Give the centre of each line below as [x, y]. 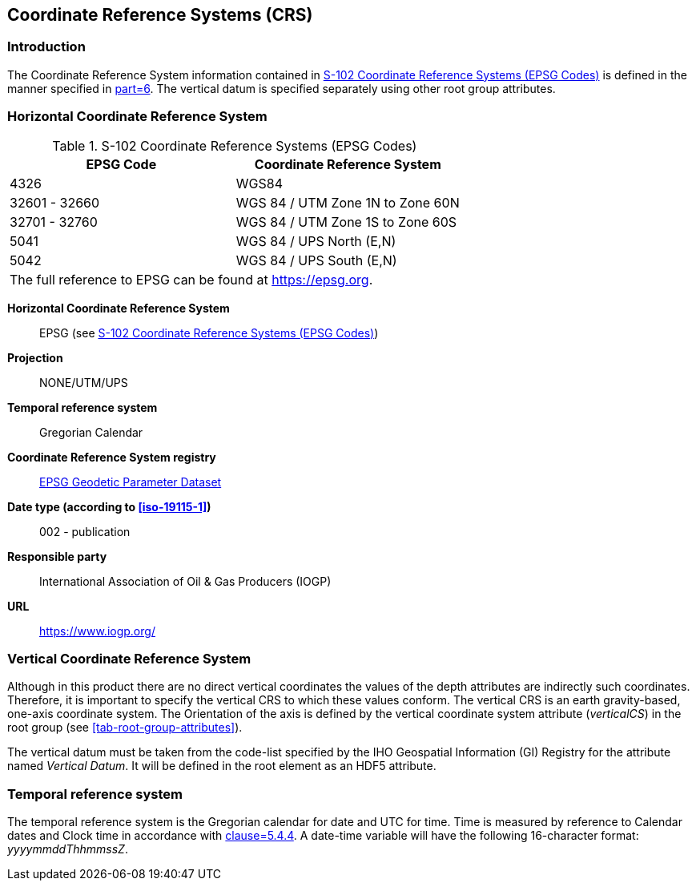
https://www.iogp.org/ [97, 631]
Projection [35, 357]
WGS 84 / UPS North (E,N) [316, 241]
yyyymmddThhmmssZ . [68, 849]
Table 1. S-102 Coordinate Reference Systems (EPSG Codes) [235, 145]
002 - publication [85, 531]
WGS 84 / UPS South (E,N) [316, 260]
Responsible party [57, 556]
